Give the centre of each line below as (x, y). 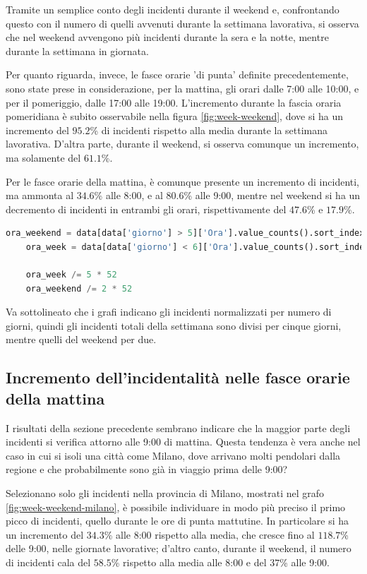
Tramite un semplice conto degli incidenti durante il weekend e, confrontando (173, 9)
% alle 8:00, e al (128, 195)
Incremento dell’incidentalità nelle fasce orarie (178, 377)
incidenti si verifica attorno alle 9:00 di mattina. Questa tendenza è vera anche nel (183, 442)
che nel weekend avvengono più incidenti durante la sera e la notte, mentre (167, 37)
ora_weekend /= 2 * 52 (79, 288)
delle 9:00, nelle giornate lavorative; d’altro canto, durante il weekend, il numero (179, 548)
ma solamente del (43, 157)
